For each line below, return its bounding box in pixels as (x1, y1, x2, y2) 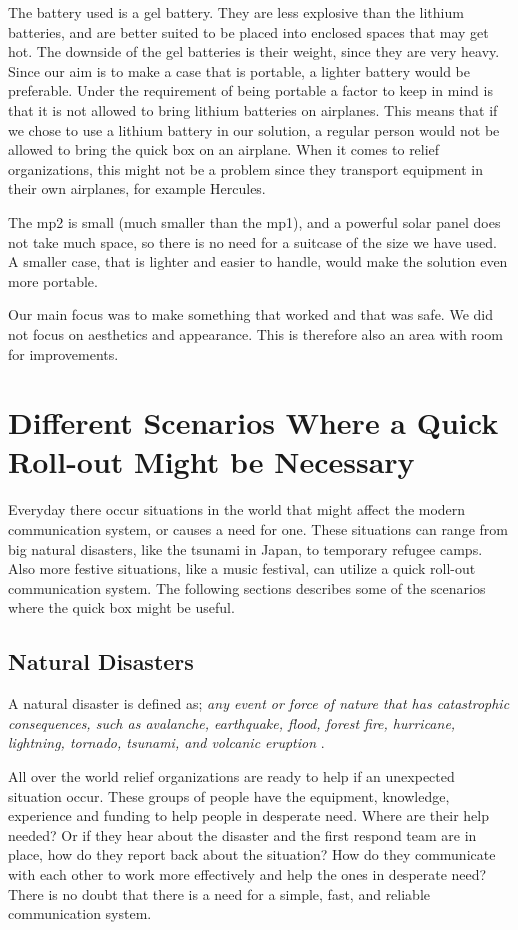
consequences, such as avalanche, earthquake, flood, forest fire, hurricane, (8, 712, 456, 733)
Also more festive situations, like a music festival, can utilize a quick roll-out (8, 558, 476, 579)
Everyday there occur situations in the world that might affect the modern (8, 499, 466, 520)
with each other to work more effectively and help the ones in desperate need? (8, 863, 487, 884)
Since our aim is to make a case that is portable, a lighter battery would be (8, 60, 470, 81)
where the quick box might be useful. (8, 597, 235, 618)
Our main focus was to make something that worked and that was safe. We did (8, 304, 493, 325)
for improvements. (8, 343, 119, 364)
